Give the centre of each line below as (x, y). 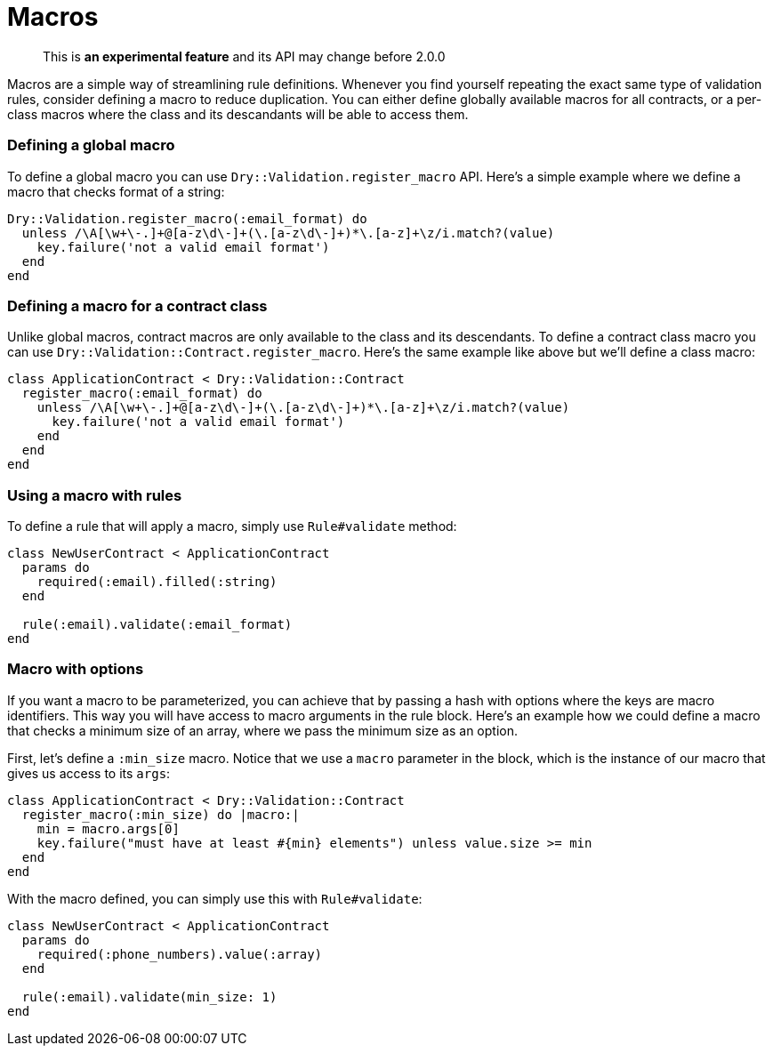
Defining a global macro (91, 145)
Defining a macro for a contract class (137, 305)
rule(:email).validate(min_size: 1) (149, 997)
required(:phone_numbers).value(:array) (180, 954)
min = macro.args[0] (108, 828)
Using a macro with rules (95, 495)
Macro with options (76, 669)
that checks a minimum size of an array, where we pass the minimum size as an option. (262, 730)
